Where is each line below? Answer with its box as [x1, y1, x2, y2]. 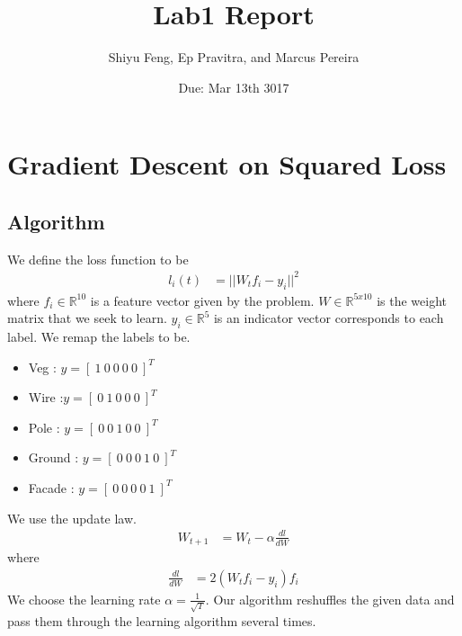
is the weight [377, 291, 448, 309]
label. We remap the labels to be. [7, 327, 191, 346]
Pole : [28, 417, 60, 436]
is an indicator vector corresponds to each [213, 309, 444, 327]
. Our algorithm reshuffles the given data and [205, 589, 455, 608]
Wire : [28, 388, 64, 407]
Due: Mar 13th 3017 [178, 77, 289, 96]
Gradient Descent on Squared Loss [7, 146, 447, 183]
